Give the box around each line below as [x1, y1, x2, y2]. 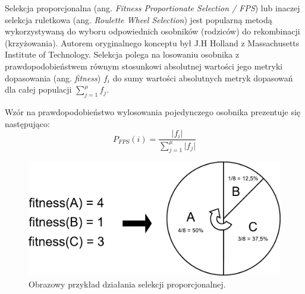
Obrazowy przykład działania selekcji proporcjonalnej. [29, 277, 226, 290]
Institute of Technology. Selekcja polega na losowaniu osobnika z [5, 48, 240, 61]
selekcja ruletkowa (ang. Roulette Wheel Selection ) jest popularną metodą [5, 13, 272, 26]
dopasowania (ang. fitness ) [5, 71, 101, 84]
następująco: [5, 117, 50, 129]
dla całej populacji [5, 83, 72, 96]
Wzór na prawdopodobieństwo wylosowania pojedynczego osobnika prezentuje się [5, 105, 301, 118]
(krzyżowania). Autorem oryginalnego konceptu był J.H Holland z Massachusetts [5, 36, 300, 49]
